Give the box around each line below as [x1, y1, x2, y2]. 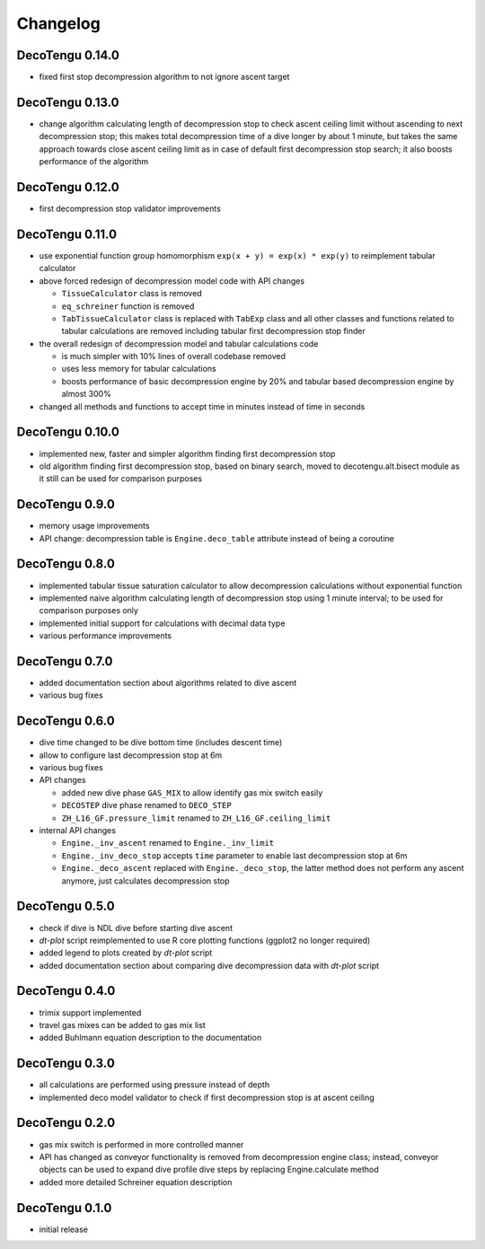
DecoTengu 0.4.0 [16, 983, 116, 998]
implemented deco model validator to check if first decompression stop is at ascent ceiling [39, 1092, 375, 1103]
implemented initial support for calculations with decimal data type [39, 618, 286, 629]
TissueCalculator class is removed [61, 288, 202, 299]
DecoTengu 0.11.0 [16, 226, 117, 242]
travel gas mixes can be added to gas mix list [39, 1019, 206, 1030]
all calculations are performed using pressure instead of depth [39, 1079, 269, 1090]
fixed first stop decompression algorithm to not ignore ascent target [39, 72, 290, 83]
